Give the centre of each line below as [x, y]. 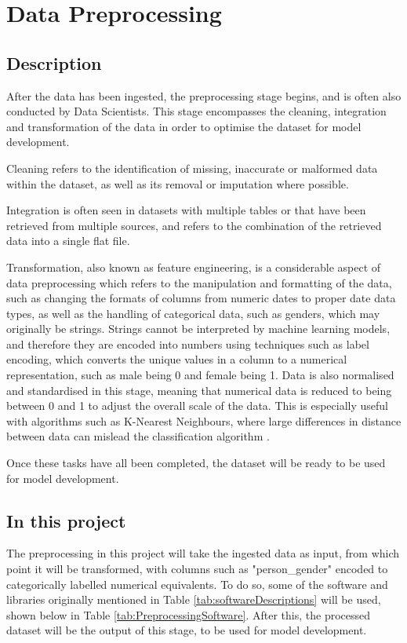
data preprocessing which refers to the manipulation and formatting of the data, [199, 282]
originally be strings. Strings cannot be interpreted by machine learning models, [198, 329]
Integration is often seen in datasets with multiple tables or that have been [186, 210]
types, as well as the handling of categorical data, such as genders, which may [193, 313]
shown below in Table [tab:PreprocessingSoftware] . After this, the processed [189, 614]
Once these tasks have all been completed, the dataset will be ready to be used [196, 463]
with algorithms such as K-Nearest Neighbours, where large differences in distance [204, 420]
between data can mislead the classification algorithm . [138, 436]
